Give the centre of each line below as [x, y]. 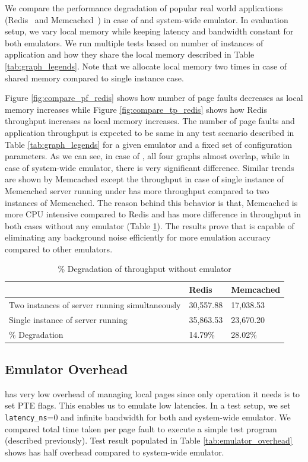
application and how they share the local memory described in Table [130, 54]
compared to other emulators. [59, 249]
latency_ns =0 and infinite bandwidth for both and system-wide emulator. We [148, 417]
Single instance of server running [68, 319]
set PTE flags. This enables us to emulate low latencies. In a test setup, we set [148, 405]
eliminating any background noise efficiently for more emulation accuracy [138, 237]
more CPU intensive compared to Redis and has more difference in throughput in [153, 214]
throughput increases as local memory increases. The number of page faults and [150, 121]
